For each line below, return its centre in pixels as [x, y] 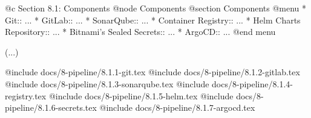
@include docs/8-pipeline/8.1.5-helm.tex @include [141, 95]
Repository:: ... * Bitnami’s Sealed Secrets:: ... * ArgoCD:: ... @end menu [140, 32]
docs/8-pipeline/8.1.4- [252, 83]
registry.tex [26, 95]
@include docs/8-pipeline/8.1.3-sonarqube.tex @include [107, 83]
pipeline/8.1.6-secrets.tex [51, 107]
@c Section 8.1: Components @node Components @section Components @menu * [156, 8]
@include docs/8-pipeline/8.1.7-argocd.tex [177, 107]
